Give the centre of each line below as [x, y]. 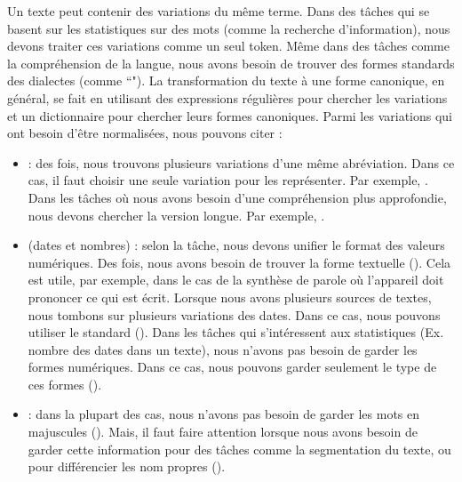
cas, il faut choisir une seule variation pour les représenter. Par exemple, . [228, 180]
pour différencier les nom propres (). [127, 466]
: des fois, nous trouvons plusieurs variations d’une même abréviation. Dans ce [241, 162]
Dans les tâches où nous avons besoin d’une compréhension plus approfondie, [237, 197]
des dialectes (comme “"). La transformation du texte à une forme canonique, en [226, 80]
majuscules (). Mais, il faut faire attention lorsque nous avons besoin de [223, 432]
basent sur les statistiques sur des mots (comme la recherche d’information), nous [229, 28]
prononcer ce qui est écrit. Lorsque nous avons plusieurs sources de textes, [230, 297]
